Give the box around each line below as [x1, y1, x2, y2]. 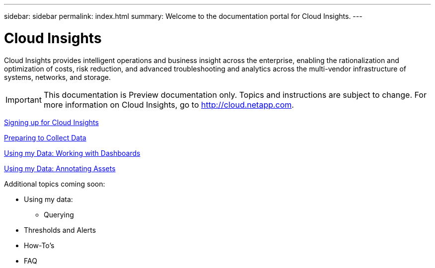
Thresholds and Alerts [24, 225, 96, 234]
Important [5, 94, 42, 105]
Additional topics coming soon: [4, 179, 105, 188]
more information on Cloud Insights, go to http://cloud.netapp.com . [43, 99, 294, 110]
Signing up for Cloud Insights [4, 118, 99, 127]
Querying [44, 210, 74, 219]
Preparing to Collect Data [4, 133, 86, 142]
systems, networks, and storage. [4, 72, 111, 81]
